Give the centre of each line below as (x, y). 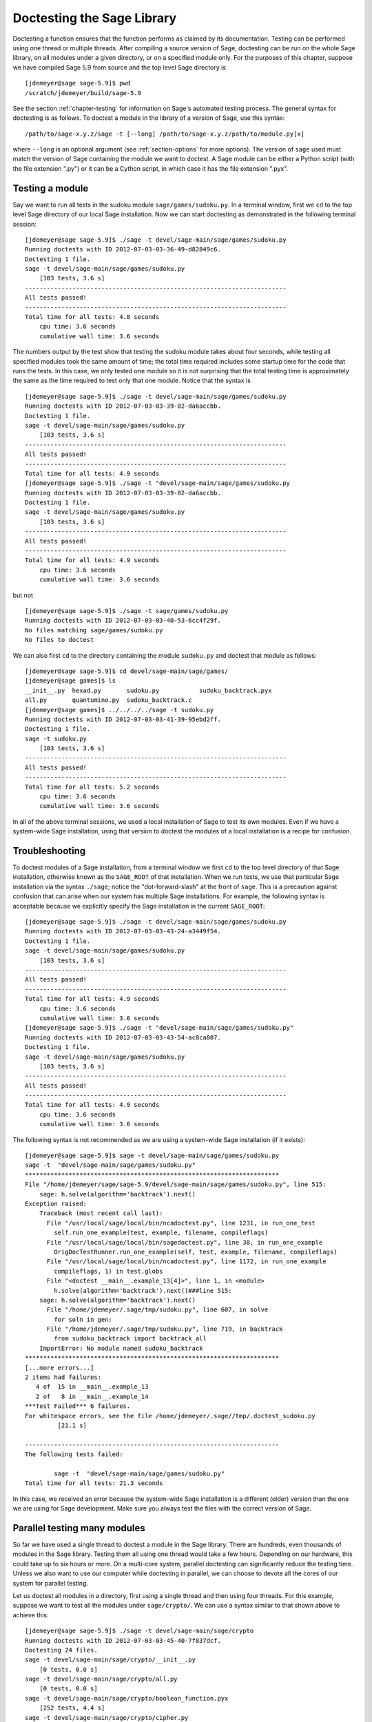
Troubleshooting (49, 851)
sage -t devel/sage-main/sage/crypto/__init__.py (111, 1660)
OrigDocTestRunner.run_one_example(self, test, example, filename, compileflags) (196, 1252)
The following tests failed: (74, 1454)
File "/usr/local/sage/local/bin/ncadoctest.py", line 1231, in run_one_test (181, 1223)
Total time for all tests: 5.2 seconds (92, 787)
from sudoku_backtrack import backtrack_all (130, 1339)
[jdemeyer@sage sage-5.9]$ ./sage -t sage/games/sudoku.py (127, 611)
